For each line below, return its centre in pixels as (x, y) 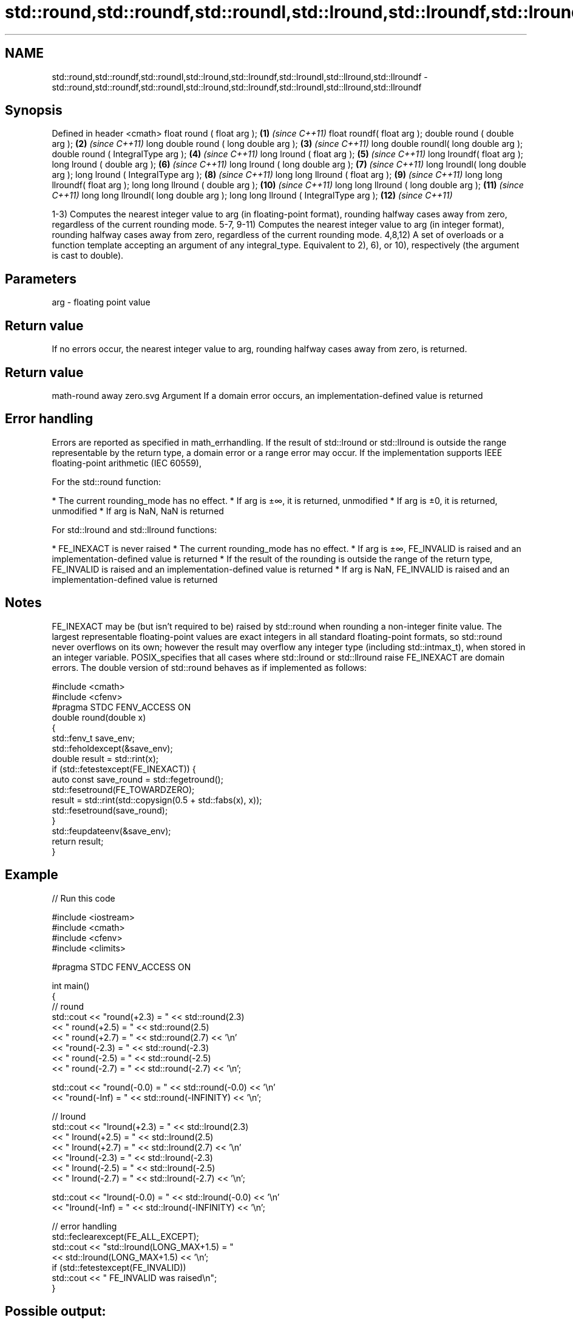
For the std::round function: (107, 481)
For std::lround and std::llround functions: (134, 529)
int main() (71, 985)
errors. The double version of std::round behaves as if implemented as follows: (209, 667)
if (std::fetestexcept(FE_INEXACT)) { (124, 769)
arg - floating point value (101, 302)
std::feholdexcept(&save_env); (112, 748)
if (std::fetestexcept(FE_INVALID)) (119, 1267)
